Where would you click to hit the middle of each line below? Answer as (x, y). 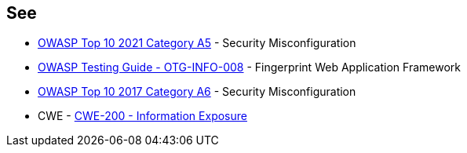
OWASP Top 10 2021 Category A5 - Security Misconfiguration (197, 43)
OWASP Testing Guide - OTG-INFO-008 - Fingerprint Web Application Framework (249, 67)
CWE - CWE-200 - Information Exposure (142, 116)
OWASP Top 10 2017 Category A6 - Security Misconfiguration (197, 92)
